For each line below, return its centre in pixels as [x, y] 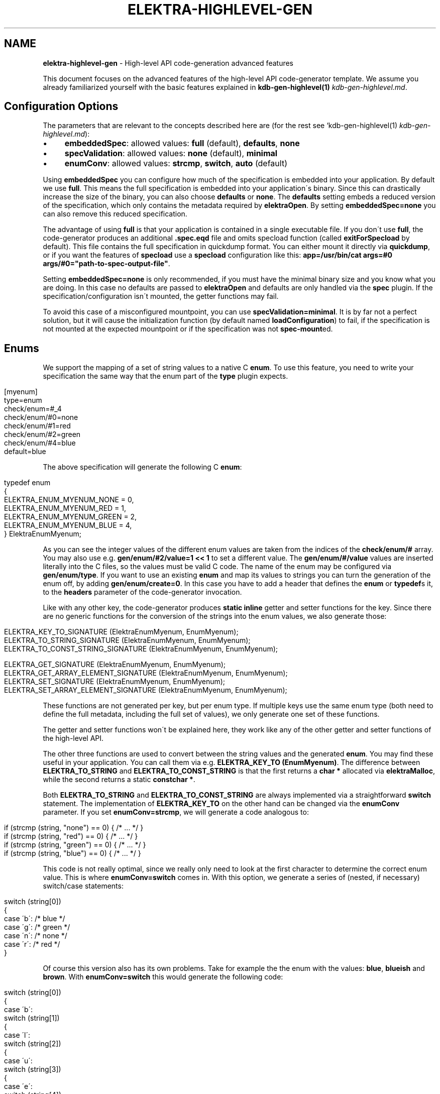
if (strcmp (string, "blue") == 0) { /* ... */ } [73, 853]
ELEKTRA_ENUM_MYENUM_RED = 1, [65, 508]
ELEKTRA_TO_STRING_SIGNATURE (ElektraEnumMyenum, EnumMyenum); [127, 640]
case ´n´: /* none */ [36, 936]
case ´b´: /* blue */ [35, 919]
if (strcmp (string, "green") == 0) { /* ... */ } [75, 845]
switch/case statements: [83, 886]
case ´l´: [17, 1035]
